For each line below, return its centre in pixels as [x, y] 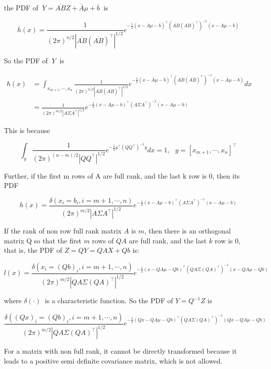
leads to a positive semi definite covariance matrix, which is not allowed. [113, 360]
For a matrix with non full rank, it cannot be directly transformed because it [120, 351]
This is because [27, 130]
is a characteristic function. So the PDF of [109, 300]
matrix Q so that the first [43, 240]
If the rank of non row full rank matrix [63, 231]
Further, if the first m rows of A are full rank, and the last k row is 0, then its [122, 175]
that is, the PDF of [33, 250]
